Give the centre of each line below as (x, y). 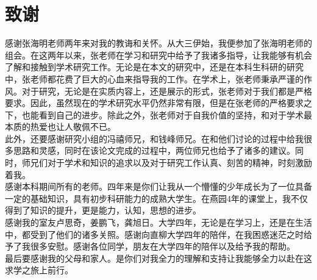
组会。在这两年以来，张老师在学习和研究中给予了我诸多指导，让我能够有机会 (158, 55)
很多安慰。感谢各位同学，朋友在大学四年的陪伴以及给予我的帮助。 (162, 246)
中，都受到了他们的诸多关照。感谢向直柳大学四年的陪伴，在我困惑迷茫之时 (154, 234)
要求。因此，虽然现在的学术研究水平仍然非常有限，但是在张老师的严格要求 (154, 103)
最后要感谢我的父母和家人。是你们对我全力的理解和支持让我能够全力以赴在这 (158, 258)
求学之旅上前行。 (39, 270)
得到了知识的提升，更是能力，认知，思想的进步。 (103, 210)
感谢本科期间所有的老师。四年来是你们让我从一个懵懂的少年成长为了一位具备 (158, 186)
